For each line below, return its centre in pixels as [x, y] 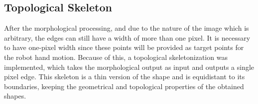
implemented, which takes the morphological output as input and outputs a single [129, 67]
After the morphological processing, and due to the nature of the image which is [127, 28]
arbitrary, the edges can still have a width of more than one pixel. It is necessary [127, 37]
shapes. [15, 96]
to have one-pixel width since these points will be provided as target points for [124, 47]
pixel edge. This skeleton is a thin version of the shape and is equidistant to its [125, 77]
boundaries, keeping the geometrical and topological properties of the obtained [124, 86]
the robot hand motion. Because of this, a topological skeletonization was [116, 57]
